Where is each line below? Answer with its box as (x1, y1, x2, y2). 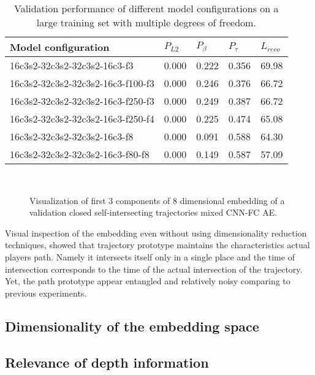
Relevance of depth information (5, 352, 209, 371)
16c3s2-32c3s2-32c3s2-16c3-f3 (10, 58, 134, 72)
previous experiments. (5, 286, 87, 299)
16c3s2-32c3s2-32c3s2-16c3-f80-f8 (10, 147, 150, 161)
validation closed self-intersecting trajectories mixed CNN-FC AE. (29, 206, 278, 219)
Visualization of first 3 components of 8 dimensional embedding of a (29, 194, 285, 206)
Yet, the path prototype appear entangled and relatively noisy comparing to (5, 275, 290, 287)
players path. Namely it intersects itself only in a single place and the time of (5, 250, 295, 263)
